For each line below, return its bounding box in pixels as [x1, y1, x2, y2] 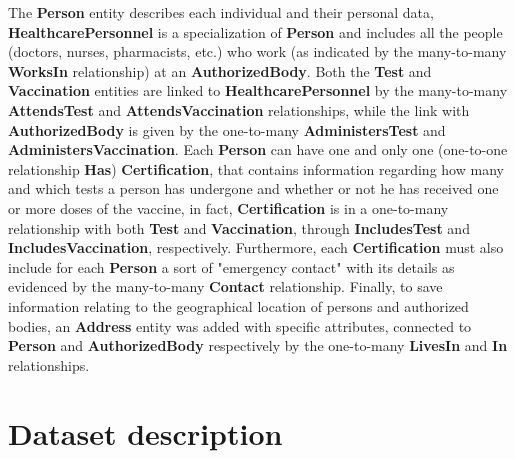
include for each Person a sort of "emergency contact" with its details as [8, 256, 455, 277]
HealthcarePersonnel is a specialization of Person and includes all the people [8, 21, 503, 42]
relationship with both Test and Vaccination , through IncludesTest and [8, 217, 470, 238]
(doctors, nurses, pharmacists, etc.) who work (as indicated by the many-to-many [8, 41, 507, 62]
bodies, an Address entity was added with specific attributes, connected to [8, 315, 472, 336]
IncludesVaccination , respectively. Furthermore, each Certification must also [8, 237, 504, 258]
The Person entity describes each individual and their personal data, [8, 2, 434, 22]
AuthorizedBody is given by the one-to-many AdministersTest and [8, 119, 446, 140]
